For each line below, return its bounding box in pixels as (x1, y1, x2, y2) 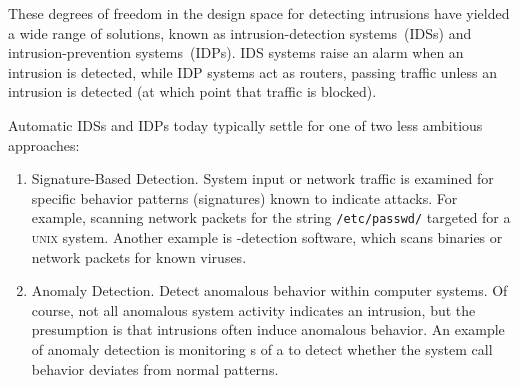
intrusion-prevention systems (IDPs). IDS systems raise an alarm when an (8, 42, 464, 63)
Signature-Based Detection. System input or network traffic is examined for (31, 168, 494, 189)
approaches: (8, 134, 80, 155)
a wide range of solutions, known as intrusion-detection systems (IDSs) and (8, 22, 472, 43)
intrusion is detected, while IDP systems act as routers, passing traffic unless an (8, 61, 498, 82)
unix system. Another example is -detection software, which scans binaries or (31, 227, 503, 247)
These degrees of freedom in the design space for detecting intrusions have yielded (8, 3, 510, 23)
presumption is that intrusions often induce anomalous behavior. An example (31, 319, 505, 340)
